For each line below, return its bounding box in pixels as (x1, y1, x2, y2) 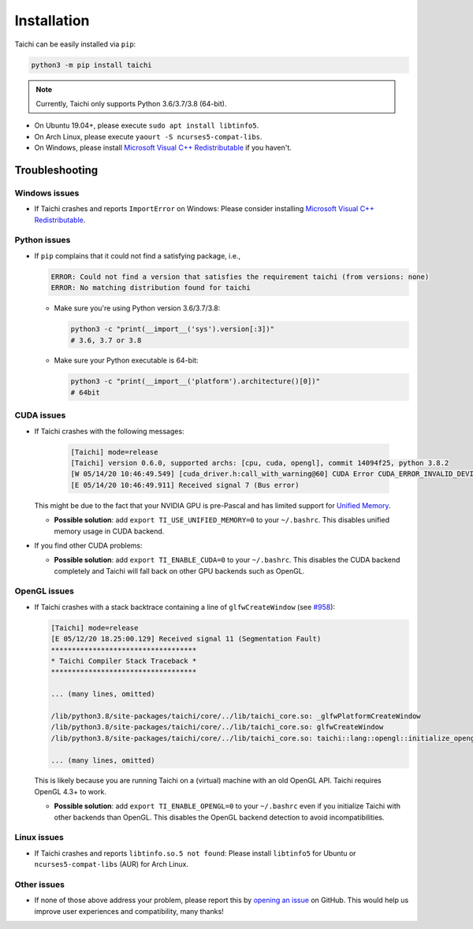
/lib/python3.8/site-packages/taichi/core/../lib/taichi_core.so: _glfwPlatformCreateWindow (50, 712, 421, 720)
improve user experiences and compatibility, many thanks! (34, 906, 224, 916)
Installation (14, 12, 90, 29)
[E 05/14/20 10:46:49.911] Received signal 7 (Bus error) (70, 481, 300, 489)
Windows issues (14, 188, 80, 199)
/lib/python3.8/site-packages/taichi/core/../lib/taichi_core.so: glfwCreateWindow (50, 723, 384, 732)
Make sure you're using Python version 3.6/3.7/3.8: (54, 303, 221, 313)
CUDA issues (14, 410, 66, 421)
